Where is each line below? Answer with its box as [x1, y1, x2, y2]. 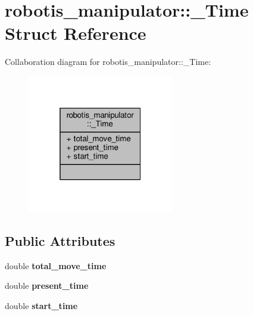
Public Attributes [5, 231, 115, 249]
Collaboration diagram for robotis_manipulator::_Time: [5, 55, 211, 68]
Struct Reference [5, 21, 146, 45]
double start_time [5, 299, 78, 311]
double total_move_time [5, 259, 107, 272]
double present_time [5, 279, 89, 292]
